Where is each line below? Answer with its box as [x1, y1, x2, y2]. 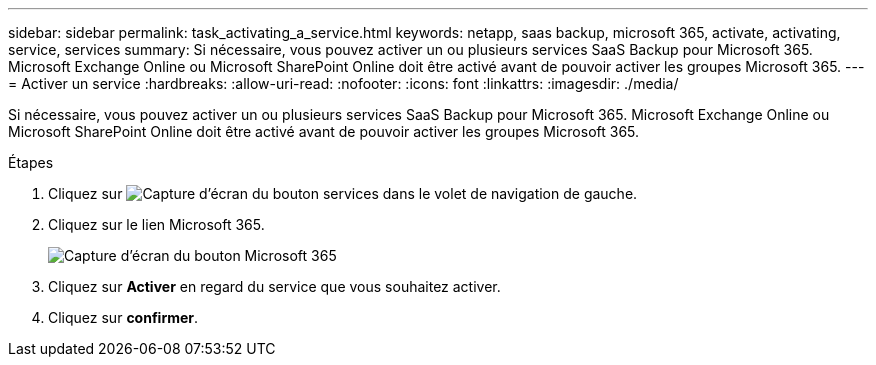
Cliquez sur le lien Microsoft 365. [48, 216, 265, 233]
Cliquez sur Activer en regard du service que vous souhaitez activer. [48, 278, 501, 295]
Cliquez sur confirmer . [48, 309, 199, 326]
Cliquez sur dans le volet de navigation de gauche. [48, 185, 638, 202]
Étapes [8, 154, 54, 171]
